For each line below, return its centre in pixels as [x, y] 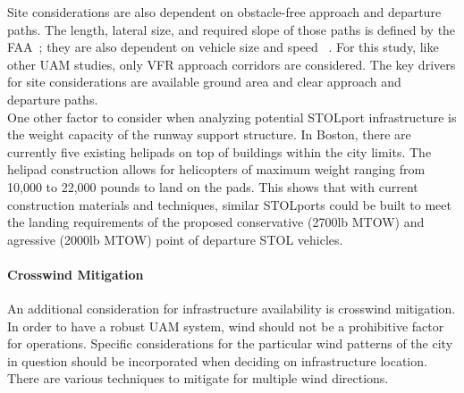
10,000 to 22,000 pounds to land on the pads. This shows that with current [213, 186]
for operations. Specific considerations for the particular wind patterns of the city [230, 343]
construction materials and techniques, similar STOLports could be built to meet [229, 204]
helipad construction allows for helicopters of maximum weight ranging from [216, 169]
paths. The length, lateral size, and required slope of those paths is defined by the [232, 29]
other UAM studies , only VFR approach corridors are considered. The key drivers [232, 64]
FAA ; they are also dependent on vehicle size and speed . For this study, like [223, 47]
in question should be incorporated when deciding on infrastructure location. [217, 360]
